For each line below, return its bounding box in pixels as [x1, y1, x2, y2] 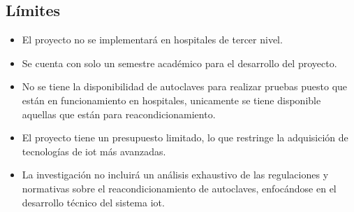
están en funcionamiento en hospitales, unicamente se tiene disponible [22, 92, 321, 107]
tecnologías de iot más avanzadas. [22, 143, 166, 158]
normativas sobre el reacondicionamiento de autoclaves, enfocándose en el [22, 181, 337, 195]
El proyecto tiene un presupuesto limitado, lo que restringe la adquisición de [22, 130, 348, 145]
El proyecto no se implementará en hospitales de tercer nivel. [22, 32, 283, 47]
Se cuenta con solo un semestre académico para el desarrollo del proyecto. [22, 55, 337, 70]
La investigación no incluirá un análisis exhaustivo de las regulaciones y [22, 167, 329, 182]
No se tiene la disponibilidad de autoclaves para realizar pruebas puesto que [22, 79, 348, 94]
